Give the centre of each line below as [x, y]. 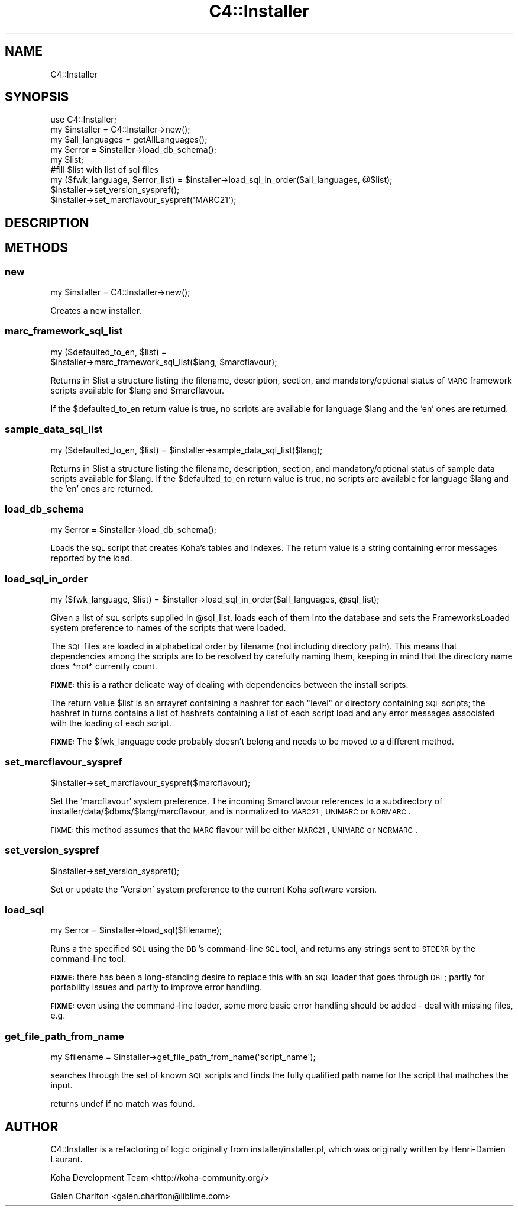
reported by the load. [91, 558]
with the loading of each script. [111, 723]
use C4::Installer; [83, 120]
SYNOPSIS [37, 97]
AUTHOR [32, 1126]
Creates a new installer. [96, 311]
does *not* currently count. [104, 666]
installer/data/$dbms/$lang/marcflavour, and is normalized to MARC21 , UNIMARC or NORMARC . [231, 811]
